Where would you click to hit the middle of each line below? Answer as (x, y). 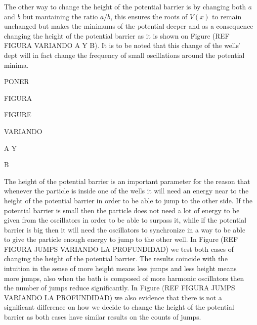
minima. (16, 65)
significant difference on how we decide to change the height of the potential (119, 307)
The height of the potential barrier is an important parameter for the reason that (127, 181)
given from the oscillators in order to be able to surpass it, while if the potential (125, 220)
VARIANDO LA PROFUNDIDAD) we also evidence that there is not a (113, 297)
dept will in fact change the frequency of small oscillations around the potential (124, 55)
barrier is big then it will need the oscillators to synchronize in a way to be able (125, 229)
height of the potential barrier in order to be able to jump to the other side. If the (128, 200)
